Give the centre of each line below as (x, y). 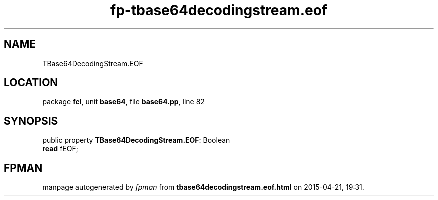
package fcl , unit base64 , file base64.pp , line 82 (124, 102)
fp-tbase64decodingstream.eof (219, 10)
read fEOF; (60, 149)
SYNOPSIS (31, 121)
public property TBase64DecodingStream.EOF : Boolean (136, 140)
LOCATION (31, 83)
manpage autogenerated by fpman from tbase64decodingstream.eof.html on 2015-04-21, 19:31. (203, 187)
